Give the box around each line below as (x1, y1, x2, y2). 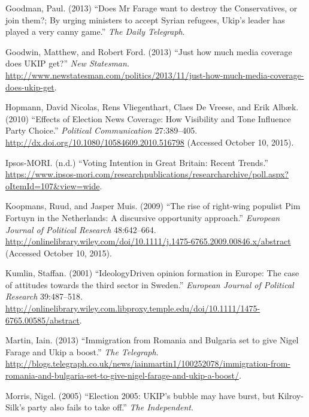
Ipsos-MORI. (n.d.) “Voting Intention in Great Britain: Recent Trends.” (5, 156, 268, 168)
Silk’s (5, 401, 25, 413)
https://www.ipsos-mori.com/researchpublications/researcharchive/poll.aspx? (5, 168, 289, 180)
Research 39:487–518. (5, 290, 83, 303)
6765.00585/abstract (5, 313, 80, 326)
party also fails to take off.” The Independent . (28, 401, 193, 413)
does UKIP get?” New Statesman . (5, 57, 129, 69)
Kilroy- (277, 389, 304, 401)
